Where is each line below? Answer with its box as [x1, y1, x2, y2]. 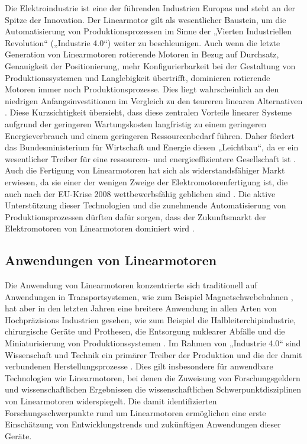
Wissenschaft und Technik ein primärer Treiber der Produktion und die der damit [5, 348, 302, 361]
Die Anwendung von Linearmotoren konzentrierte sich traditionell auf [5, 279, 257, 291]
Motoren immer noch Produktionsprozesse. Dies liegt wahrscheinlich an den [5, 83, 279, 95]
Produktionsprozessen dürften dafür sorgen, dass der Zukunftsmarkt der [5, 210, 266, 223]
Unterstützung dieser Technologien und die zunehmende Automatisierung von [5, 199, 286, 211]
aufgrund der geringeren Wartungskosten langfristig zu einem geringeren [5, 117, 267, 130]
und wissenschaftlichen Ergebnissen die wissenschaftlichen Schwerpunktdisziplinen [5, 383, 302, 395]
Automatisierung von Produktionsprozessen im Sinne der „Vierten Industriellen [5, 25, 292, 37]
